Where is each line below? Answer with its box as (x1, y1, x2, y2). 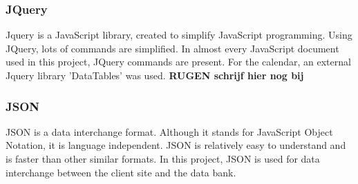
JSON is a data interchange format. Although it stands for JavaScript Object (6, 124, 333, 139)
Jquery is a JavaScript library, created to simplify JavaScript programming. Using (6, 28, 352, 42)
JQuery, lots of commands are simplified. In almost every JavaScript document (6, 41, 339, 55)
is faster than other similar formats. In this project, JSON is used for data (6, 152, 320, 165)
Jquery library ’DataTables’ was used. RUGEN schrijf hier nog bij (6, 68, 304, 82)
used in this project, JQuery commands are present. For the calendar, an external (6, 54, 351, 69)
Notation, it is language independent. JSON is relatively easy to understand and (6, 138, 346, 152)
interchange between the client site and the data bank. (6, 165, 236, 179)
